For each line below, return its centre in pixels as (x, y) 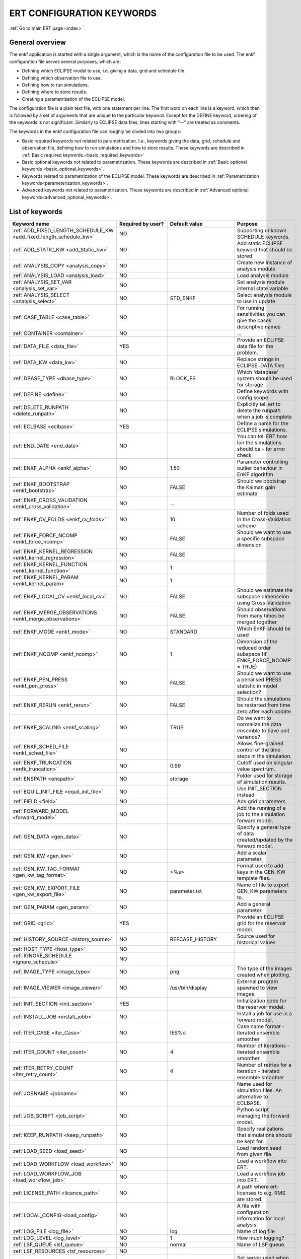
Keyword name (31, 224)
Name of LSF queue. (261, 1244)
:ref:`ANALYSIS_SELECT (41, 295)
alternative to (253, 1096)
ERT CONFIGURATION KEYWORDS (83, 13)
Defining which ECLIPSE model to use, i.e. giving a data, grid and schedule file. (104, 71)
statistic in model (257, 686)
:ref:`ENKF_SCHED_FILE (41, 746)
